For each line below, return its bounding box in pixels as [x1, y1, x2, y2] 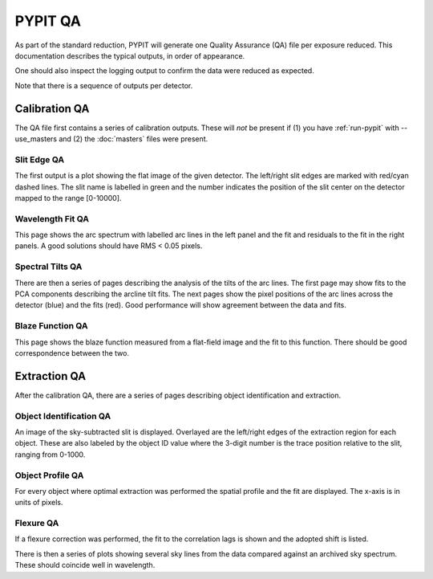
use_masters [14, 134, 58, 144]
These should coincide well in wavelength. [14, 561, 156, 570]
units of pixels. [14, 498, 63, 508]
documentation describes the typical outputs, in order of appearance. [14, 51, 245, 60]
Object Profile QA [14, 470, 84, 481]
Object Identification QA [14, 410, 111, 422]
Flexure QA [14, 518, 59, 529]
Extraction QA [14, 369, 87, 383]
